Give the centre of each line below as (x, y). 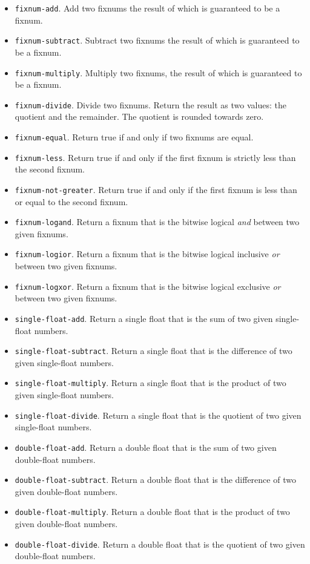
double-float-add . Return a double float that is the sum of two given (146, 447)
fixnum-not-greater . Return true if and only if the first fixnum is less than (156, 189)
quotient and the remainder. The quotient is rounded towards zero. (139, 116)
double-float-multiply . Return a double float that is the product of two (152, 512)
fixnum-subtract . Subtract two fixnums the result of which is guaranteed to (157, 40)
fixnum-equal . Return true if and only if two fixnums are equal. (134, 137)
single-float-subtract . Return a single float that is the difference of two (153, 351)
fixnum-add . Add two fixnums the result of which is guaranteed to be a (147, 8)
